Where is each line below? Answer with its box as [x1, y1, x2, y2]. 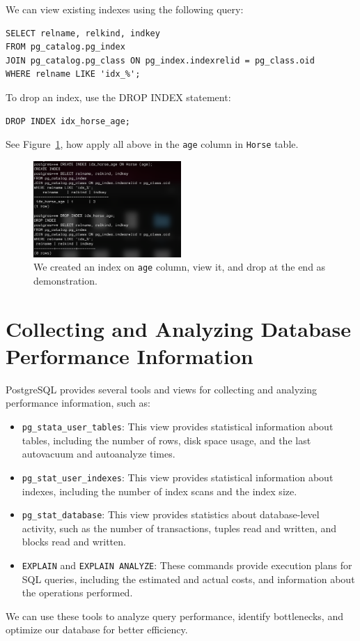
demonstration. [33, 273, 97, 287]
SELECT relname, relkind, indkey [6, 28, 160, 38]
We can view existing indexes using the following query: [6, 2, 244, 16]
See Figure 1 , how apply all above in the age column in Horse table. [6, 137, 299, 151]
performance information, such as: [6, 395, 150, 410]
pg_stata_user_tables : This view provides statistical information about [22, 419, 334, 434]
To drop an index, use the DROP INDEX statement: [6, 89, 231, 104]
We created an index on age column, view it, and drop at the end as [33, 259, 326, 274]
